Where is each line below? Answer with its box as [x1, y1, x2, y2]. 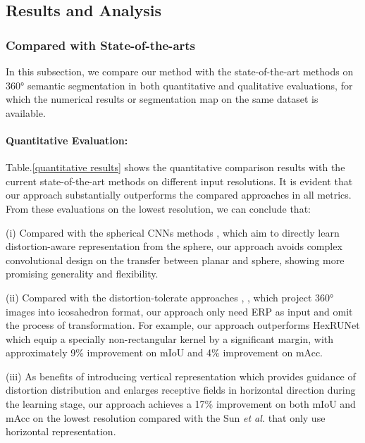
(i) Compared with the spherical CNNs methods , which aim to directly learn [6, 225, 340, 239]
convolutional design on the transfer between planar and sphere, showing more [6, 252, 345, 267]
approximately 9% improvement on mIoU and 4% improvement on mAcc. [6, 345, 323, 360]
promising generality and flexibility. [6, 266, 159, 281]
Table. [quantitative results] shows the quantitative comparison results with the [6, 160, 345, 175]
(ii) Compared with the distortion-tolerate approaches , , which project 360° [6, 289, 334, 304]
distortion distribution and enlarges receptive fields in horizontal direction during [6, 382, 356, 397]
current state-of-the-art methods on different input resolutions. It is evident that [6, 173, 353, 188]
